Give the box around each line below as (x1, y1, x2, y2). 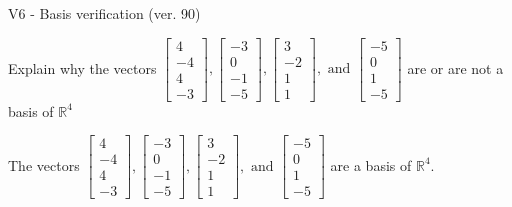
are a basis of (330, 154, 412, 175)
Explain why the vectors (8, 57, 157, 78)
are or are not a (407, 57, 504, 78)
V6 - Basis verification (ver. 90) (8, 3, 201, 23)
